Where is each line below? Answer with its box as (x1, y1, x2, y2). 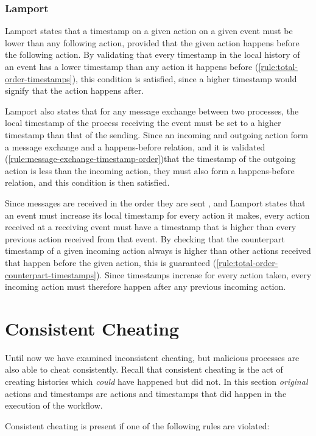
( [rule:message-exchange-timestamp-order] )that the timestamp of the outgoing (5, 152, 296, 165)
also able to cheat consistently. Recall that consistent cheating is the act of (5, 363, 283, 376)
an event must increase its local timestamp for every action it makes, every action (5, 208, 310, 221)
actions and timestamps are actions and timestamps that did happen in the (5, 387, 287, 399)
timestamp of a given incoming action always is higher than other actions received (5, 244, 311, 257)
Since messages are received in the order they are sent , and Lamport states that (5, 196, 306, 209)
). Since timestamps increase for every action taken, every (96, 268, 312, 281)
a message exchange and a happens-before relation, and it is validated (5, 140, 265, 153)
